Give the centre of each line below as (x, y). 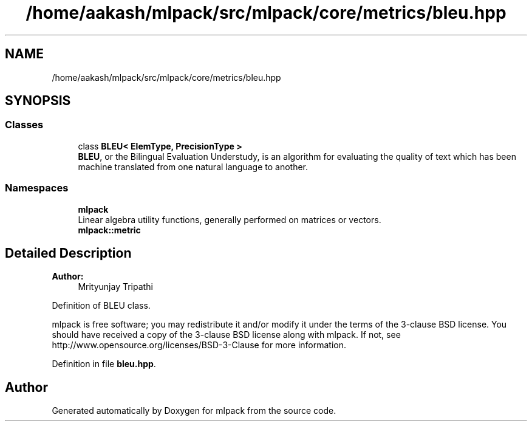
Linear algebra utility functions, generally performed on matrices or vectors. (230, 219)
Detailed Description (68, 253)
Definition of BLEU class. (101, 306)
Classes (24, 125)
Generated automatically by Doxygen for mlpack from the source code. (194, 411)
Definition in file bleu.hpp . (104, 364)
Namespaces (37, 188)
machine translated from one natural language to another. (193, 167)
